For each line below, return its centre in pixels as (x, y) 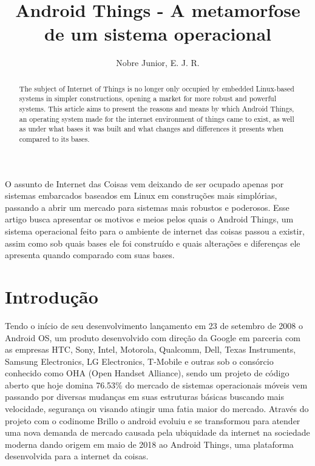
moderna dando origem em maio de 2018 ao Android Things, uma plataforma (149, 444)
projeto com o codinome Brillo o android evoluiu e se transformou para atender (153, 420)
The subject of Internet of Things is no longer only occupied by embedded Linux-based (157, 88)
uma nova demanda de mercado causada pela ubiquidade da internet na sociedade (157, 432)
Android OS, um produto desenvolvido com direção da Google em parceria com (153, 337)
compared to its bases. (54, 138)
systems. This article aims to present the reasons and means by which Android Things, (157, 109)
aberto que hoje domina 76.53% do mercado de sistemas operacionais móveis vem (156, 384)
